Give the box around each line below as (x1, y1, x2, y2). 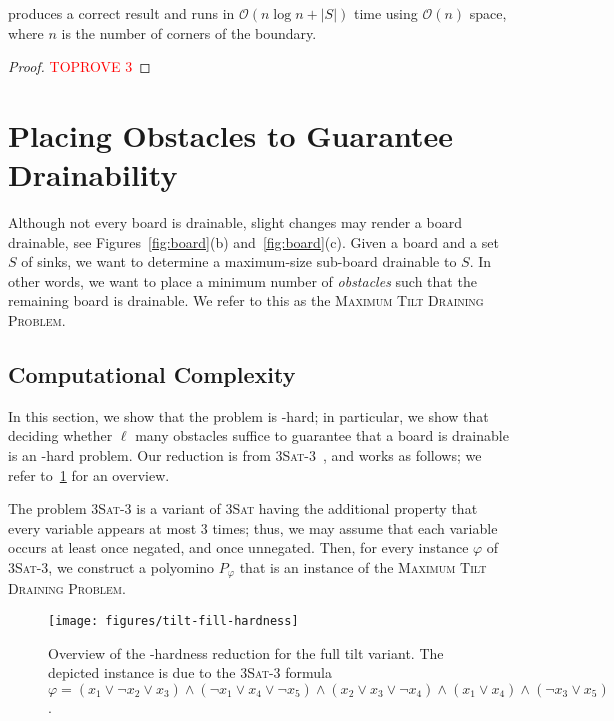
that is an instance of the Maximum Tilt (239, 557, 487, 578)
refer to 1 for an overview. (8, 464, 170, 485)
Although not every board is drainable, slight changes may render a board (8, 212, 462, 233)
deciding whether (8, 425, 113, 446)
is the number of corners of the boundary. (61, 22, 317, 43)
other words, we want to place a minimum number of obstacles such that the (8, 270, 477, 291)
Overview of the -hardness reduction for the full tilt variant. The (48, 642, 444, 663)
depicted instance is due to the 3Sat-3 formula (48, 662, 332, 683)
